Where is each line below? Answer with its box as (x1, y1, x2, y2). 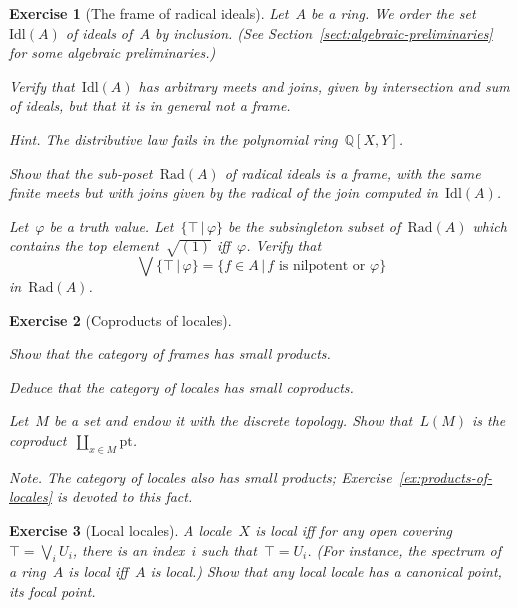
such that (201, 539, 257, 560)
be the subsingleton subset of (228, 215, 401, 236)
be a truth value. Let (49, 215, 174, 236)
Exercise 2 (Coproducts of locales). (9, 309, 232, 330)
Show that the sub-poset (9, 162, 153, 183)
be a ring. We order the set (311, 3, 476, 23)
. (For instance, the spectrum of (307, 539, 502, 560)
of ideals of (65, 22, 133, 43)
